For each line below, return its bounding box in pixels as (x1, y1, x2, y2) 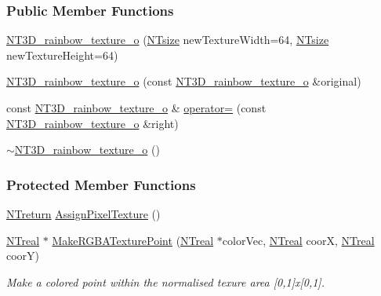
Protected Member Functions (6, 174, 196, 194)
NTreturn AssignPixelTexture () (6, 206, 161, 221)
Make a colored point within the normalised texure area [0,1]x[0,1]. (6, 273, 325, 290)
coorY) (6, 247, 40, 264)
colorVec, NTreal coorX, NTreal (222, 232, 375, 248)
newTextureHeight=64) (6, 46, 118, 63)
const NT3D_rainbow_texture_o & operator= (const (6, 100, 267, 115)
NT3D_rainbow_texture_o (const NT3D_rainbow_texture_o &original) (6, 73, 361, 90)
